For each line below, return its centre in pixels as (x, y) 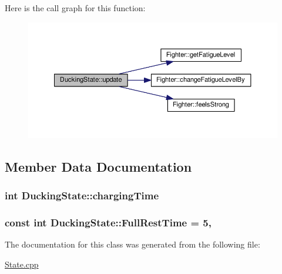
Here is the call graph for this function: (75, 8)
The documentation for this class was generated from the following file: (132, 244)
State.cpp (22, 264)
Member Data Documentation (98, 166)
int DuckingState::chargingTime (82, 195)
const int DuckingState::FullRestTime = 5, (108, 222)
